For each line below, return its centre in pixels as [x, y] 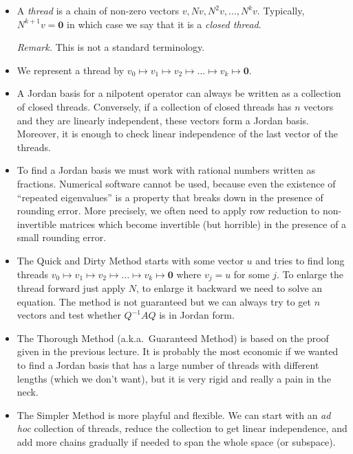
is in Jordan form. [197, 315]
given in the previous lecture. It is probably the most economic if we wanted [178, 351]
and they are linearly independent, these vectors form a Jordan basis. [163, 120]
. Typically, [281, 10]
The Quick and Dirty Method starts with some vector [130, 260]
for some [252, 274]
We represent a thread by [71, 70]
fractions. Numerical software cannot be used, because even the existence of [176, 183]
